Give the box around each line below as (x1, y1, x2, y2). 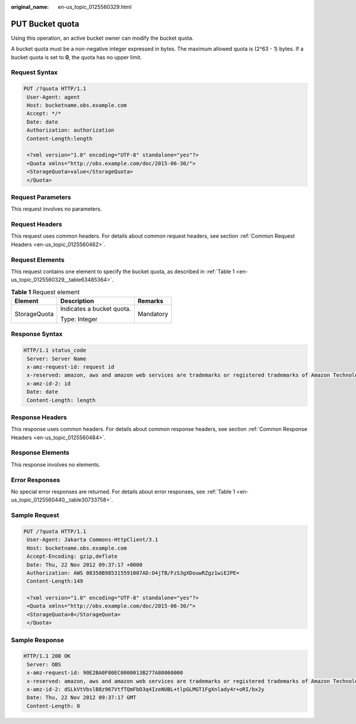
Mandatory (137, 310, 169, 318)
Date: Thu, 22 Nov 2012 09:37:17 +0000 (27, 561, 142, 568)
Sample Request (11, 511, 59, 519)
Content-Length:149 (27, 578, 83, 585)
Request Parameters (11, 193, 71, 201)
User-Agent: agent (27, 94, 80, 100)
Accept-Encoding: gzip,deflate (27, 553, 118, 560)
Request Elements (11, 256, 65, 264)
